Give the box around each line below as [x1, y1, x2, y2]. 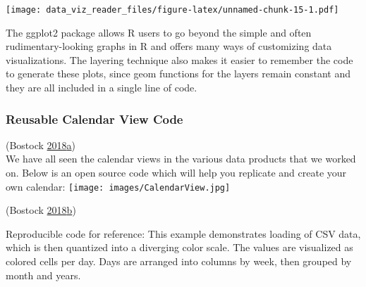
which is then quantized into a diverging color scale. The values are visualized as [6, 240, 353, 255]
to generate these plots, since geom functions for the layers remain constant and [6, 66, 351, 81]
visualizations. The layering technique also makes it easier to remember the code [6, 52, 353, 67]
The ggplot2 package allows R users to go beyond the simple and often [6, 25, 312, 39]
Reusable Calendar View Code [6, 110, 183, 127]
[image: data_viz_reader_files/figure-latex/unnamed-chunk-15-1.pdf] [6, 5, 339, 15]
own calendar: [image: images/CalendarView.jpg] [6, 179, 231, 193]
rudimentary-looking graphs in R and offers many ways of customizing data [6, 39, 332, 53]
